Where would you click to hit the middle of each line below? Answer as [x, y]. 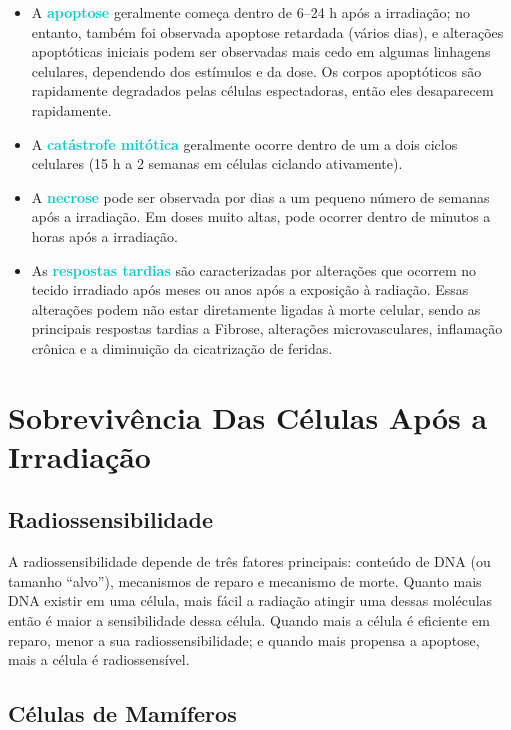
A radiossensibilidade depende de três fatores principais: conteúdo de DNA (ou [249, 561]
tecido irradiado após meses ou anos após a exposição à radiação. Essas [250, 289]
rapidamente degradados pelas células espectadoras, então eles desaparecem [262, 90]
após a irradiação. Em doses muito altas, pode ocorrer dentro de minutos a [261, 216]
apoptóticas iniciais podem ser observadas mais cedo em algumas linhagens [261, 51]
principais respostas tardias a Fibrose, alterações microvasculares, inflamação [267, 328]
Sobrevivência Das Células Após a [248, 416]
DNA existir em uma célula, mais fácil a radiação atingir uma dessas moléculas [250, 600]
